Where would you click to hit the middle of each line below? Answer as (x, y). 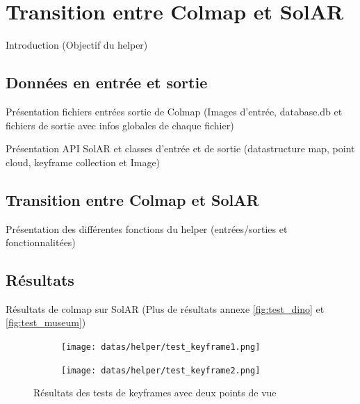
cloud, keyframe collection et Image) (83, 162)
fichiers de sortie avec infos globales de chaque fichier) (120, 125)
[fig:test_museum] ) (46, 322)
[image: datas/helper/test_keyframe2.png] (161, 370)
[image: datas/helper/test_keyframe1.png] (161, 347)
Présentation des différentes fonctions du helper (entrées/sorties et (147, 228)
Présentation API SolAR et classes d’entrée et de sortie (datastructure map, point (180, 148)
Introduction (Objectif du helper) (77, 45)
